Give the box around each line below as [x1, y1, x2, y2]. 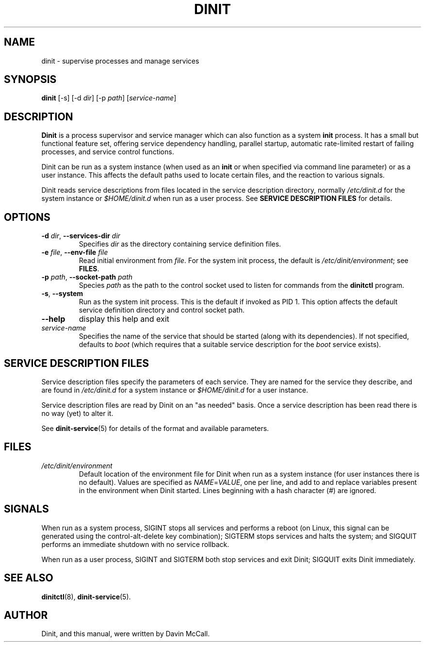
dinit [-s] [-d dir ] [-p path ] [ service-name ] [41, 94, 177, 102]
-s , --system [41, 289, 83, 298]
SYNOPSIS [4, 73, 57, 86]
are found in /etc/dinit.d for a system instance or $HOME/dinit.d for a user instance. [41, 385, 309, 394]
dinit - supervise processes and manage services [41, 56, 199, 65]
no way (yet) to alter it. [41, 409, 114, 417]
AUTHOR [4, 609, 48, 621]
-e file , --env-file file [41, 248, 108, 257]
